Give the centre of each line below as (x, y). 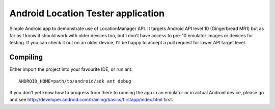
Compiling (26, 57)
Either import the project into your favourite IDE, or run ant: (71, 69)
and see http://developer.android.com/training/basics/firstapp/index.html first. (91, 100)
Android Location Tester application (87, 13)
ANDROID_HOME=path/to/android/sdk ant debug (75, 81)
